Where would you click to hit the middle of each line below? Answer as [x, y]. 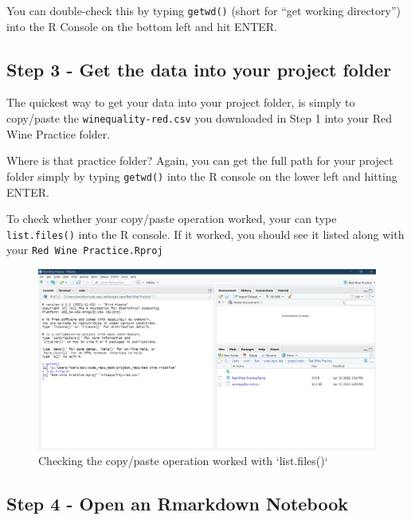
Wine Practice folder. [59, 133]
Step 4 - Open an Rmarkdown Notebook [178, 504]
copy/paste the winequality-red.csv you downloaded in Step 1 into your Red [200, 118]
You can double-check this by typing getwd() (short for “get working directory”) [204, 10]
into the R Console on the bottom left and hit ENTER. [142, 26]
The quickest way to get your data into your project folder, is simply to [181, 102]
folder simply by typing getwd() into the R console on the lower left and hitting [202, 176]
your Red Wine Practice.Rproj [85, 250]
